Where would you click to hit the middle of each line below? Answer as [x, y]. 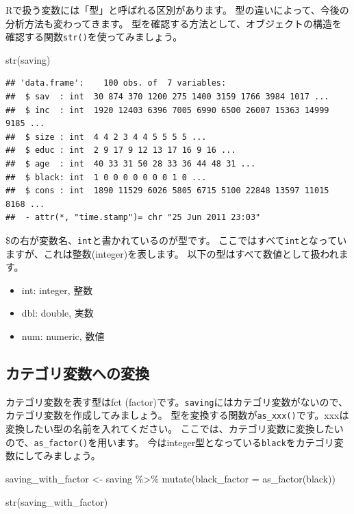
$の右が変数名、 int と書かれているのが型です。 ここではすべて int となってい [176, 240]
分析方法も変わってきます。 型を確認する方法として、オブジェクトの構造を [174, 23]
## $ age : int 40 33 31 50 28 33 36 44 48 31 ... [131, 164]
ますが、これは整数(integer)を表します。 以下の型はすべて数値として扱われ [172, 253]
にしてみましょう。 [58, 455]
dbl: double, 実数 [58, 313]
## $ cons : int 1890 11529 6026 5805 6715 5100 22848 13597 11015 [167, 191]
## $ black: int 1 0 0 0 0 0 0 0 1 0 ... [106, 177]
